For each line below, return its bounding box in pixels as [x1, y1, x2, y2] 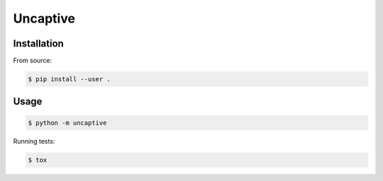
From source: [13, 57, 52, 65]
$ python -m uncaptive [28, 119, 107, 127]
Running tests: [13, 136, 55, 145]
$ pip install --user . [28, 75, 111, 83]
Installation [13, 37, 64, 49]
